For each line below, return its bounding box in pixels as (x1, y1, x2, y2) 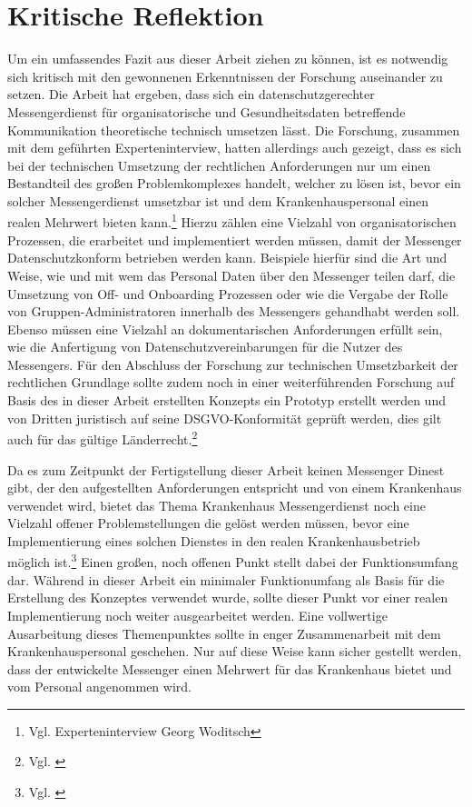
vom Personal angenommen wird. (7, 677, 192, 696)
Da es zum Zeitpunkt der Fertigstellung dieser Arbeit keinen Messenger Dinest (7, 460, 445, 479)
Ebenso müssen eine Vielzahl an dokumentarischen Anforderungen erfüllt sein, (7, 319, 443, 338)
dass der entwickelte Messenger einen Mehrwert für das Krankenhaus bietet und (7, 659, 452, 678)
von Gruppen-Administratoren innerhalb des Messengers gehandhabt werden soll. (7, 302, 460, 321)
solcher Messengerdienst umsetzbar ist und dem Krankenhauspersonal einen (7, 191, 428, 210)
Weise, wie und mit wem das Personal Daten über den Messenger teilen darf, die (7, 265, 456, 284)
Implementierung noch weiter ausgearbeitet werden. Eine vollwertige (7, 605, 388, 624)
